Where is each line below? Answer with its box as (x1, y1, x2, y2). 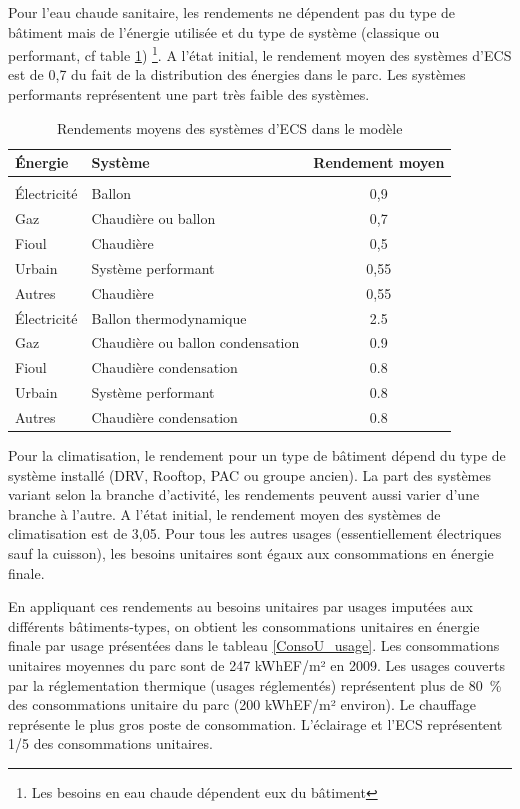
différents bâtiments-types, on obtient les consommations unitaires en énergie (8, 615, 480, 636)
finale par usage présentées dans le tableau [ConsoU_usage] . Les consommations (8, 635, 500, 656)
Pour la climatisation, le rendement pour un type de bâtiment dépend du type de (8, 445, 506, 465)
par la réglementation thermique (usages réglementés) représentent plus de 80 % (8, 674, 502, 695)
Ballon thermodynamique (91, 307, 247, 328)
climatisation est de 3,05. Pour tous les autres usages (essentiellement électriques (8, 523, 502, 544)
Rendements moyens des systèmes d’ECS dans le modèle (56, 117, 403, 138)
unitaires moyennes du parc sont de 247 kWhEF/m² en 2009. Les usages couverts (8, 654, 505, 675)
